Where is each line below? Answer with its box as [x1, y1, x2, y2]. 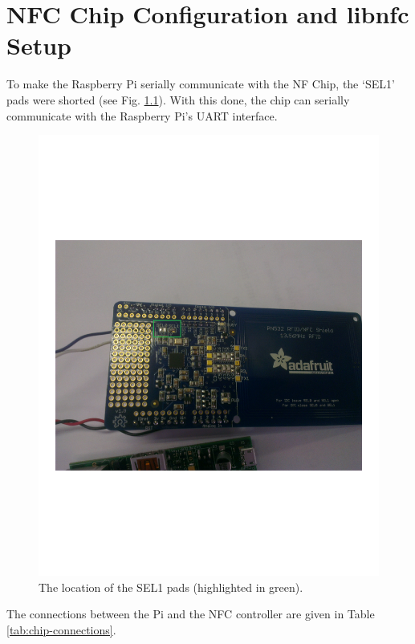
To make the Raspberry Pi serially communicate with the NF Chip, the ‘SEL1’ [6, 75, 395, 92]
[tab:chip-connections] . [6, 621, 116, 638]
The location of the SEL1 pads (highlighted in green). [39, 578, 303, 595]
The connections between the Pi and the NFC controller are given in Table [6, 605, 375, 622]
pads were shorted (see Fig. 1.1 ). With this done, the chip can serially [6, 91, 350, 108]
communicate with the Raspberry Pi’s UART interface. [6, 107, 278, 124]
